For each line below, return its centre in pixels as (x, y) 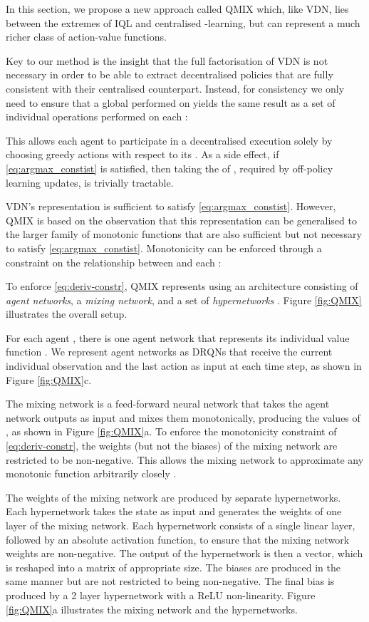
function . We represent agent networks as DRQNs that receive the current (169, 352)
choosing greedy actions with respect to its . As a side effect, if (142, 154)
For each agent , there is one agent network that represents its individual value (178, 337)
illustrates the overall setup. (67, 314)
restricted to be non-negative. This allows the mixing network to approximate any (185, 459)
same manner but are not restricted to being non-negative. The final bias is (170, 581)
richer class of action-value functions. (86, 37)
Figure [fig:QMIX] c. (49, 379)
